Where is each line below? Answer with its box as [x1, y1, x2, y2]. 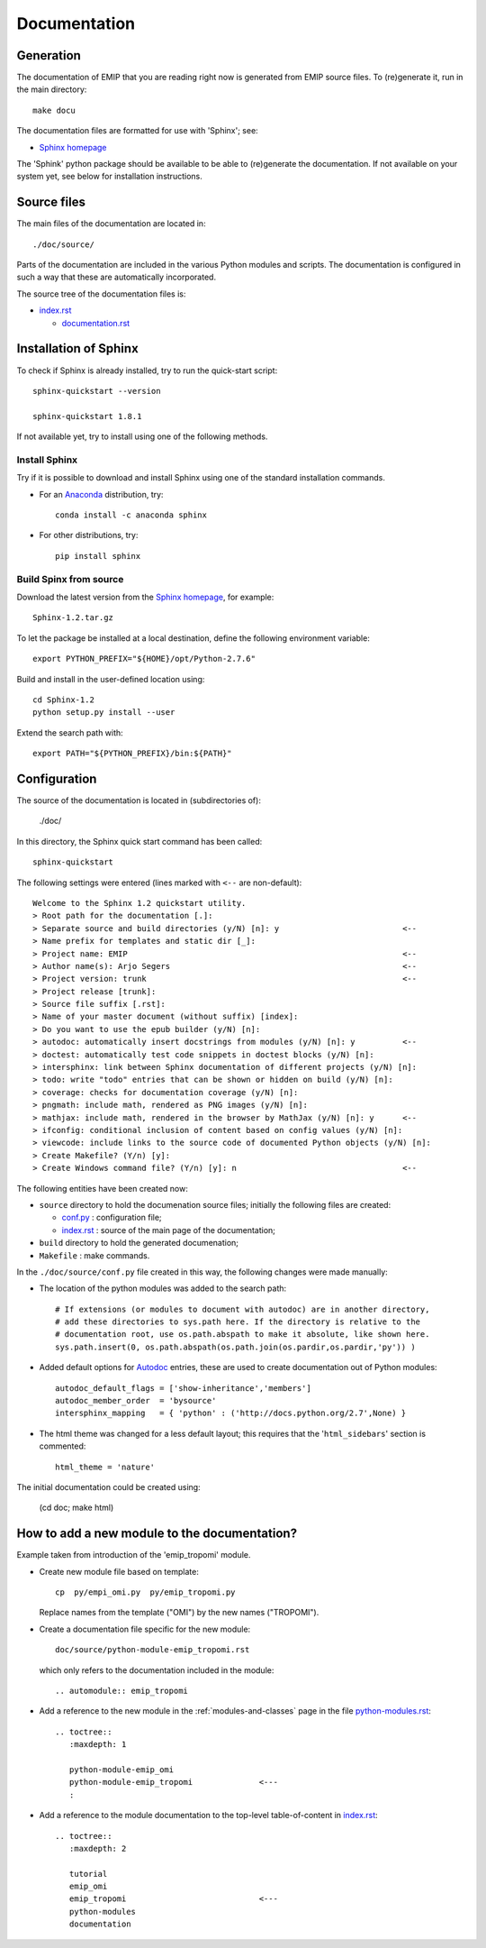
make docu [32, 105, 76, 115]
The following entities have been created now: [16, 1183, 188, 1193]
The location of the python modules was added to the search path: [39, 1283, 287, 1294]
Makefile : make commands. [39, 1249, 150, 1261]
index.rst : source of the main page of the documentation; [61, 1224, 276, 1235]
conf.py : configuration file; [61, 1212, 162, 1223]
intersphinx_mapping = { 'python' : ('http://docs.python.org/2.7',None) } [55, 1408, 407, 1419]
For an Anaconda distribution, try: [39, 489, 164, 499]
